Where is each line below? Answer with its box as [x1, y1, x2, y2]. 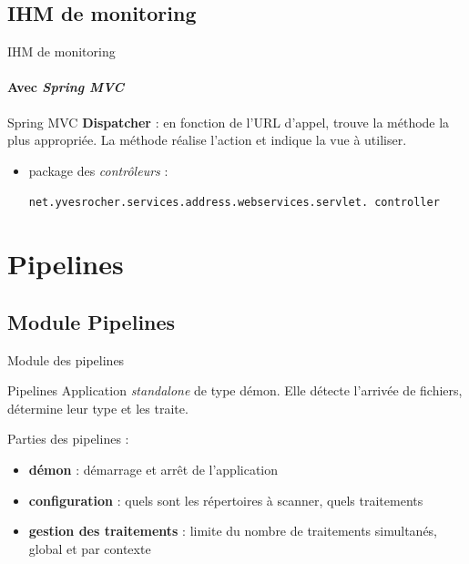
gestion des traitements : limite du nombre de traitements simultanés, [28, 521, 438, 540]
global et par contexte [28, 538, 151, 558]
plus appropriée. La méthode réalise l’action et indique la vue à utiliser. [7, 130, 407, 149]
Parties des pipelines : [7, 429, 129, 448]
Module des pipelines [7, 350, 125, 369]
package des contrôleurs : [28, 160, 168, 179]
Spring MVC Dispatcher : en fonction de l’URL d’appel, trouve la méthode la [7, 112, 450, 131]
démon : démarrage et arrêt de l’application [28, 459, 279, 478]
